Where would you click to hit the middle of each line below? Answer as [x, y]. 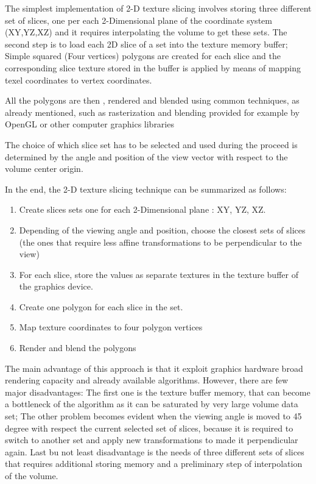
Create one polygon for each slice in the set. [101, 306]
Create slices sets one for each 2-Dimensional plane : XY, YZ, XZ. [142, 209]
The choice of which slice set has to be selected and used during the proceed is [151, 144]
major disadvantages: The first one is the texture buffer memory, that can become [158, 392]
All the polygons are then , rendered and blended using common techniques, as [152, 100]
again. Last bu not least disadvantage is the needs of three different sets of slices [155, 451]
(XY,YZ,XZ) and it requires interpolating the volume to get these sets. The [146, 32]
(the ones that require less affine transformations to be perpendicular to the [160, 242]
